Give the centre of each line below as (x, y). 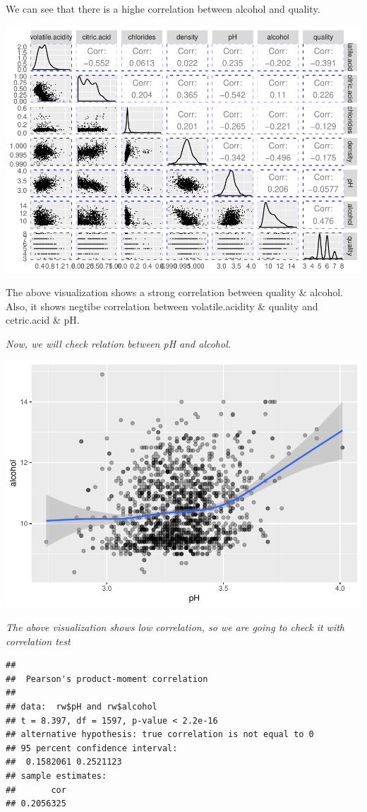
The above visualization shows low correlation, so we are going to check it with (175, 627)
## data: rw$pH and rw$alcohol (82, 706)
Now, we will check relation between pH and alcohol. (119, 343)
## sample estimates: (56, 776)
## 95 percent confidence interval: (92, 748)
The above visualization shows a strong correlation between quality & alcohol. (174, 292)
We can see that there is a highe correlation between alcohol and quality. (163, 8)
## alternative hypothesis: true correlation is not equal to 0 (160, 735)
